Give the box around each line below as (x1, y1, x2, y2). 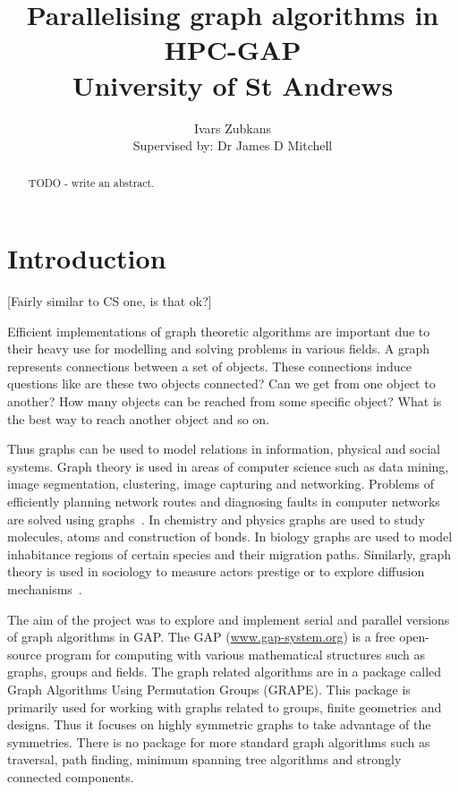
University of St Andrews (72, 66, 394, 103)
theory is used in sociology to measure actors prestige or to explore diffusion (7, 562, 425, 581)
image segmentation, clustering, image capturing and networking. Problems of (7, 474, 434, 493)
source (7, 644, 42, 663)
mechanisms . (7, 579, 82, 598)
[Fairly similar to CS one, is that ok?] (7, 292, 212, 311)
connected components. (7, 767, 134, 786)
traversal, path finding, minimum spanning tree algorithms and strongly (7, 750, 402, 769)
